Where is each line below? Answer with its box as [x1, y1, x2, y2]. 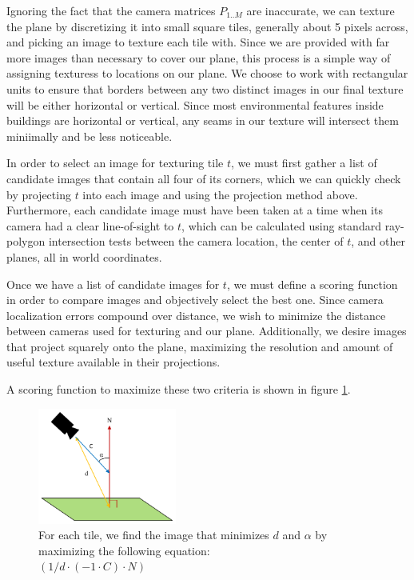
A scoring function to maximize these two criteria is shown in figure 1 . [6, 381, 351, 398]
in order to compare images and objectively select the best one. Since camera [6, 291, 384, 308]
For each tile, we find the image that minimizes [38, 526, 269, 543]
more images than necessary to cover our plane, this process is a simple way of [6, 49, 391, 66]
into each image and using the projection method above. [82, 186, 358, 202]
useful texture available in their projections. [6, 354, 221, 370]
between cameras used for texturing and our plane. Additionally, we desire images [6, 322, 407, 339]
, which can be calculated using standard [181, 217, 381, 234]
